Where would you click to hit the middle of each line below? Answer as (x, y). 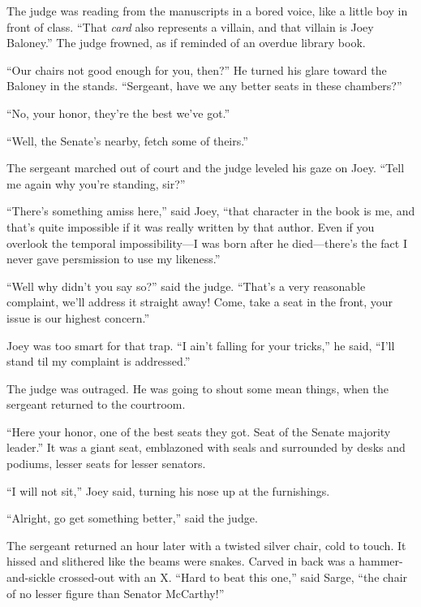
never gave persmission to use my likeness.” (114, 259)
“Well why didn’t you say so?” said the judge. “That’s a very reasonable (186, 286)
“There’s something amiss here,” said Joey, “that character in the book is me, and (211, 211)
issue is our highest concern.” (78, 317)
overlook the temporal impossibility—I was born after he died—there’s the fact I (207, 243)
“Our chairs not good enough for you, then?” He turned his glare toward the (197, 69)
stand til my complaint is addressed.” (99, 361)
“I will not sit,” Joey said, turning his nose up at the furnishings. (168, 490)
